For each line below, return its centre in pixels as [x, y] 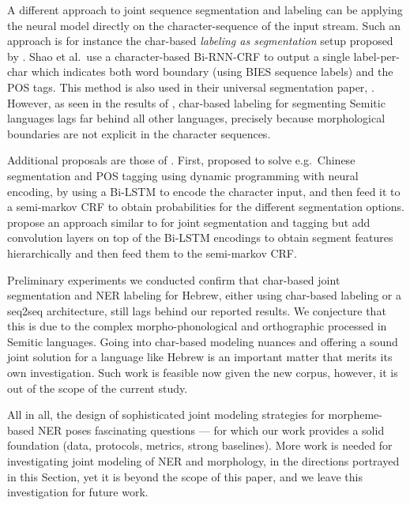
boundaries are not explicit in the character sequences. [139, 133]
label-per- [376, 56]
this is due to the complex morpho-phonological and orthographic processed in [197, 326]
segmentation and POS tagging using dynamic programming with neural [183, 175]
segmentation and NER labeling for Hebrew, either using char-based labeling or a [204, 295]
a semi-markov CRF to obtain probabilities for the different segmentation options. [206, 207]
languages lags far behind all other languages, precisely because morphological [196, 118]
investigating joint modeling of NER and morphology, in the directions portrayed [203, 461]
